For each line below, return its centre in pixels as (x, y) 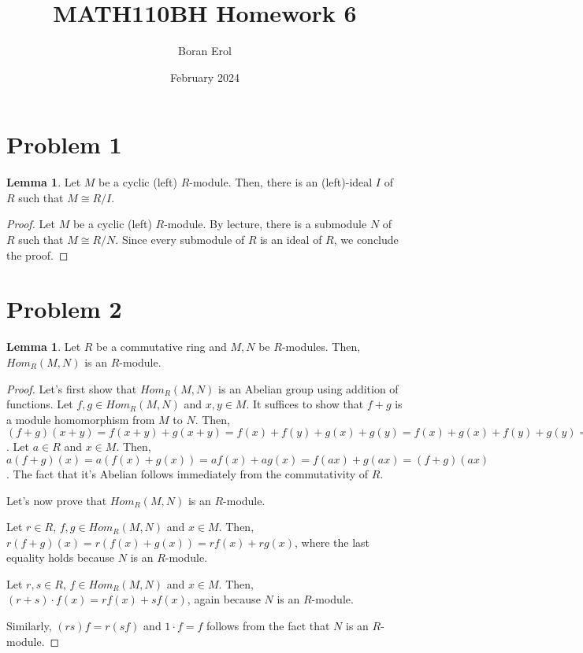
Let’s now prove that (57, 500)
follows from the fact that (268, 626)
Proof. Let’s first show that (72, 388)
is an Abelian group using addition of (308, 388)
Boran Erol (205, 51)
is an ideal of (291, 240)
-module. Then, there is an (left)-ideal (281, 182)
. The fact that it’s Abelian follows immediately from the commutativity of (188, 473)
